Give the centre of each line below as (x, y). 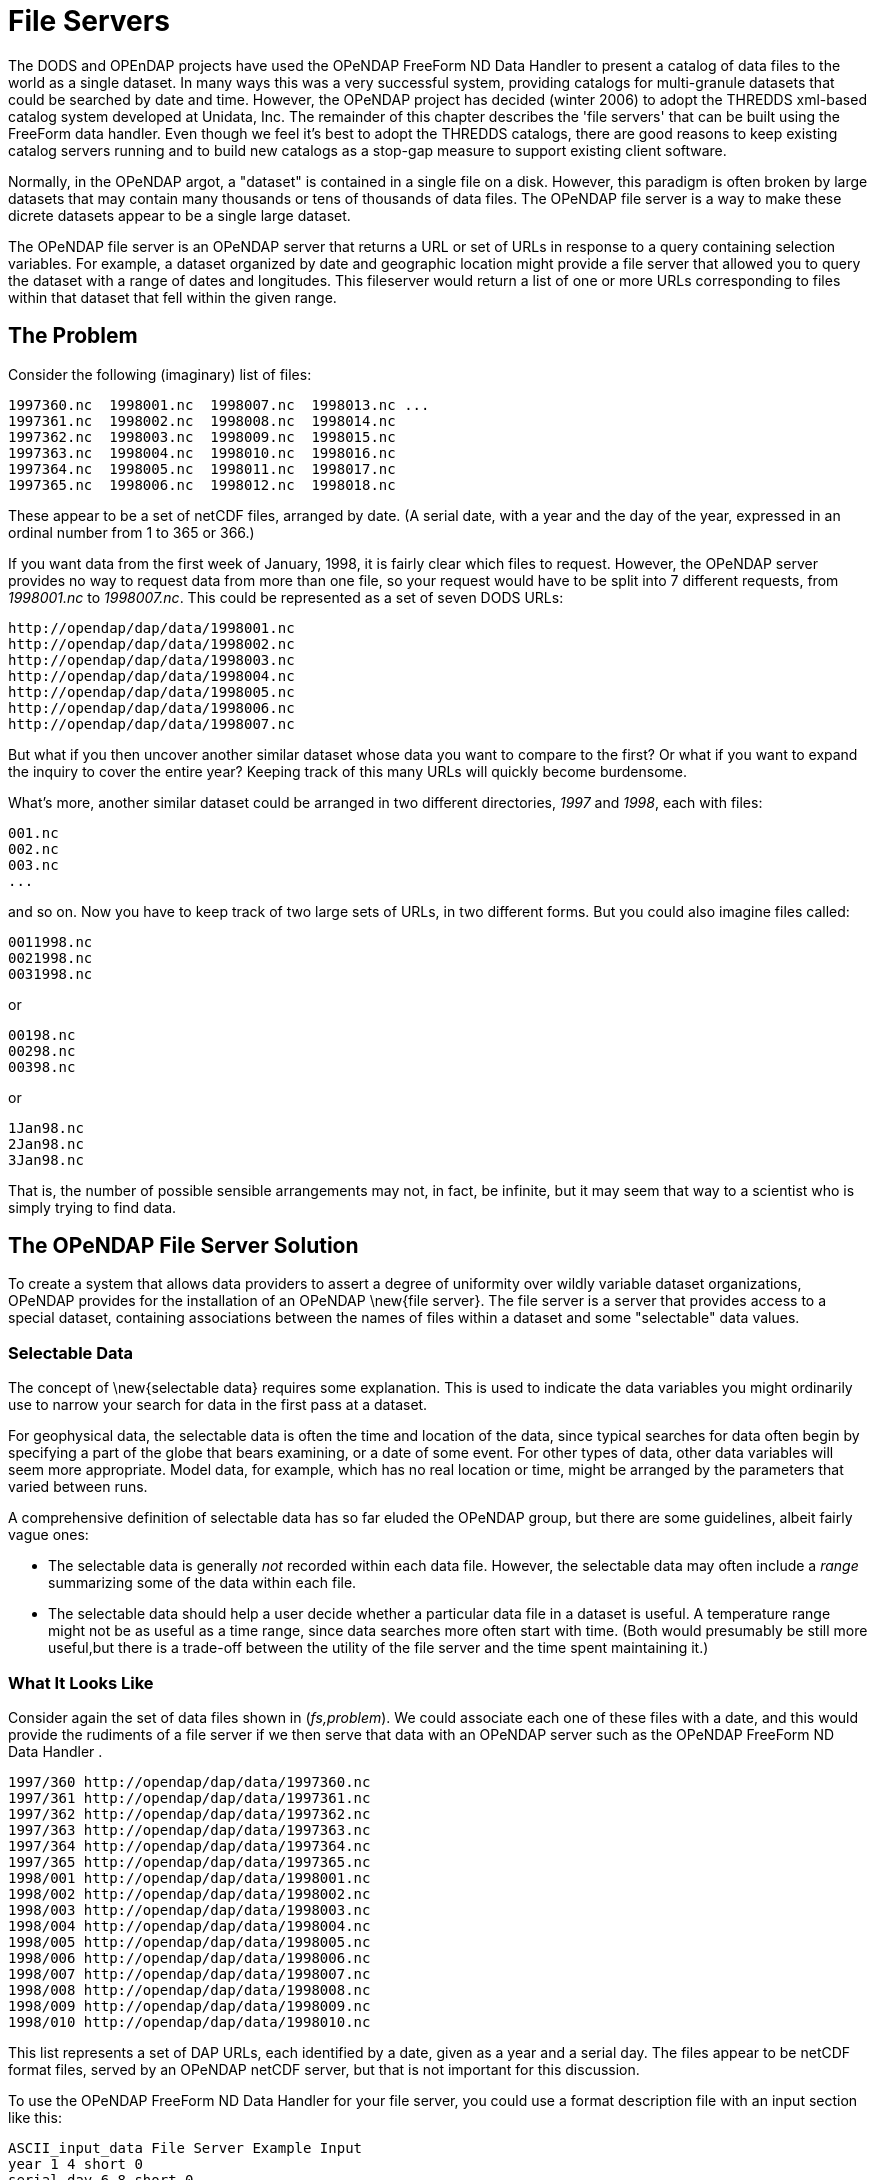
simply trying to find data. (92, 1207)
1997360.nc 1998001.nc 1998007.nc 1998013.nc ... (219, 404)
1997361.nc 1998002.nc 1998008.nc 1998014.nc (202, 420)
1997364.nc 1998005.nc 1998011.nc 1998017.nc (202, 468)
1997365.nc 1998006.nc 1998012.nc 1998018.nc (202, 484)
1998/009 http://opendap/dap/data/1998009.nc (189, 2005)
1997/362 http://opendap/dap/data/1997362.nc (189, 1813)
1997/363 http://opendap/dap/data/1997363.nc (189, 1829)
